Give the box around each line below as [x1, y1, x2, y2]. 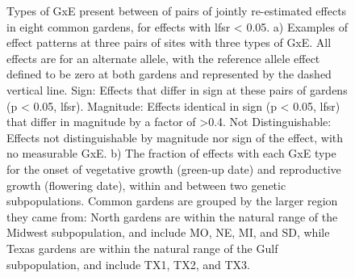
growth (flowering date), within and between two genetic [6, 176, 286, 193]
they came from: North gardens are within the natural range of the [6, 208, 338, 225]
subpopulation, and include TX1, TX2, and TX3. [6, 255, 250, 272]
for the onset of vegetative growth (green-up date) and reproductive [6, 160, 341, 177]
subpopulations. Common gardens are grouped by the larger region [6, 192, 338, 209]
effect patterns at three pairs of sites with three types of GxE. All [6, 34, 332, 51]
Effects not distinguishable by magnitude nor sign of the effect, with [6, 128, 344, 145]
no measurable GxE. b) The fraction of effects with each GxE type [6, 145, 336, 162]
